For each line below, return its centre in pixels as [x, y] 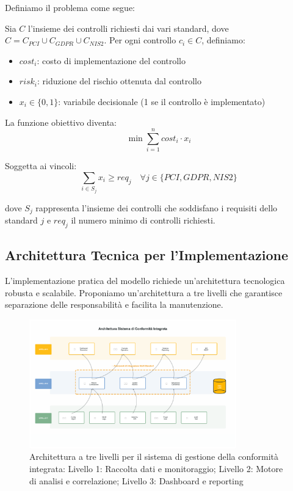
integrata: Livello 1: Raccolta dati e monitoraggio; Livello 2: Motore [156, 468]
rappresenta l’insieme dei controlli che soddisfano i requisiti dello [157, 207]
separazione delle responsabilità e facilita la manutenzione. [114, 304]
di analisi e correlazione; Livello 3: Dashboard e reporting [136, 480]
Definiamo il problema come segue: [70, 7]
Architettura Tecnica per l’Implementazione [147, 255]
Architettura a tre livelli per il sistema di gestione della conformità [154, 456]
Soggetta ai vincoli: [41, 166]
